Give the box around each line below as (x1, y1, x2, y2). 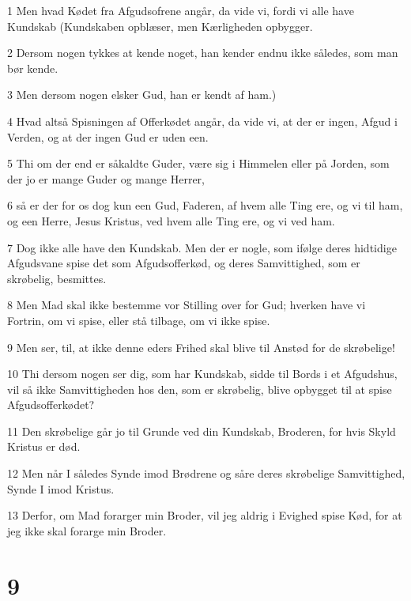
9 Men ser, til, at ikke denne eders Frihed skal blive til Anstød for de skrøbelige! (7, 338, 395, 355)
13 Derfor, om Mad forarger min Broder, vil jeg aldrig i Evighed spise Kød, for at (7, 507, 402, 524)
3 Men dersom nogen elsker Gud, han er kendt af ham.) (7, 86, 277, 103)
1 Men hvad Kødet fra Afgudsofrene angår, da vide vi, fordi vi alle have (7, 2, 354, 18)
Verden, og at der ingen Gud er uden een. (7, 128, 209, 145)
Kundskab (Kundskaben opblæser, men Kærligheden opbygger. (7, 17, 313, 34)
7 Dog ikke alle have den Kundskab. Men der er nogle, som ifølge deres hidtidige (7, 239, 397, 255)
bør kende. (7, 59, 58, 76)
